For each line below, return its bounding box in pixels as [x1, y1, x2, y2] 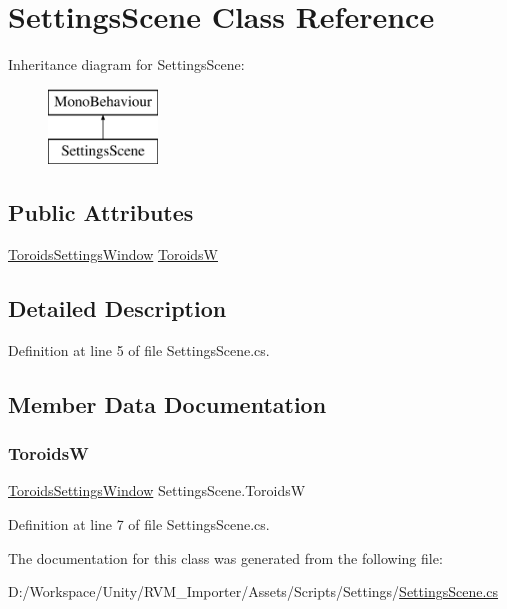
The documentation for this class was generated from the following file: [8, 547, 443, 568]
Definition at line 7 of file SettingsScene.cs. [8, 514, 270, 535]
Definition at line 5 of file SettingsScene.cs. [8, 339, 270, 360]
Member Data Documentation [8, 388, 327, 419]
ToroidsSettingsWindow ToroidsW [8, 244, 218, 265]
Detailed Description [8, 293, 227, 324]
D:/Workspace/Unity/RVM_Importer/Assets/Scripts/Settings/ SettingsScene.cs [8, 581, 499, 602]
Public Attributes [8, 197, 194, 228]
